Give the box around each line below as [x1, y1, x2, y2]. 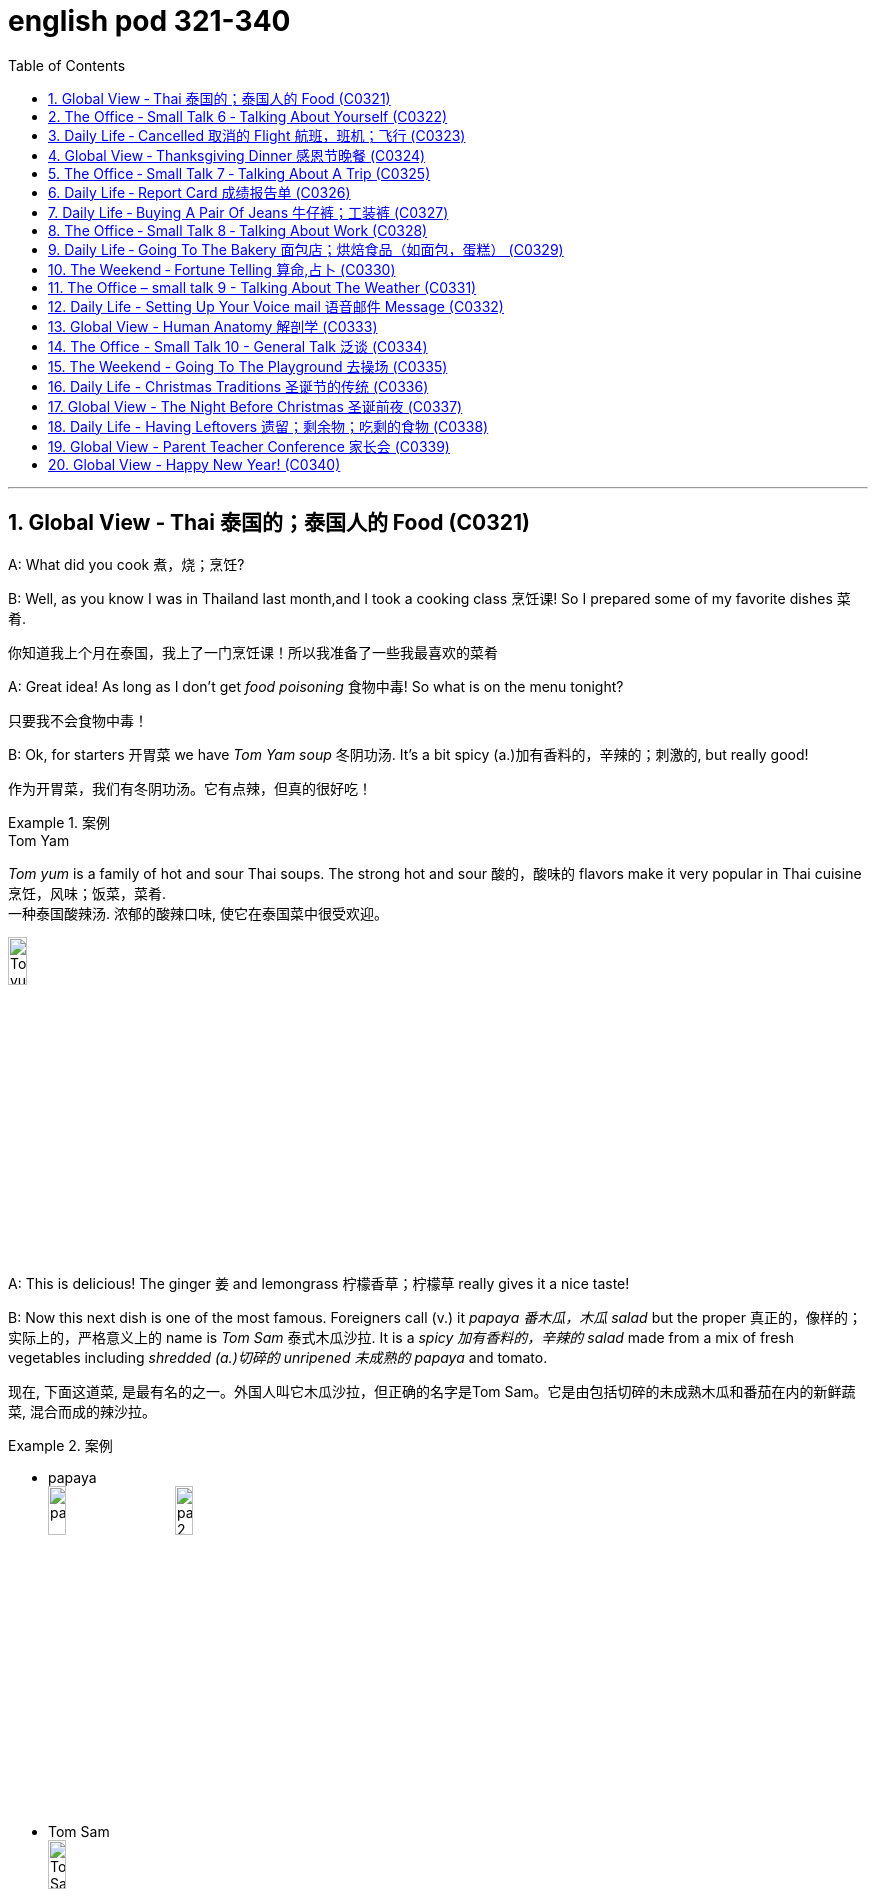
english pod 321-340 [8, 4, 291, 38]
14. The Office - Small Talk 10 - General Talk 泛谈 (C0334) [48, 337, 428, 355]
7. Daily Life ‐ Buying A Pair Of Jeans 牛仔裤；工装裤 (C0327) [48, 203, 449, 221]
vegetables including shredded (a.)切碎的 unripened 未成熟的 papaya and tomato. [8, 1349, 548, 1367]
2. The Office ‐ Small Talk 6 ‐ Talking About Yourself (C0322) [48, 107, 448, 125]
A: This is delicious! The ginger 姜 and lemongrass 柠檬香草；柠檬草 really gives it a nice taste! [8, 1275, 630, 1293]
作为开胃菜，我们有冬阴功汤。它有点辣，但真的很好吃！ [8, 779, 372, 797]
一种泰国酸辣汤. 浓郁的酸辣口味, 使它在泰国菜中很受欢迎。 [8, 904, 388, 922]
